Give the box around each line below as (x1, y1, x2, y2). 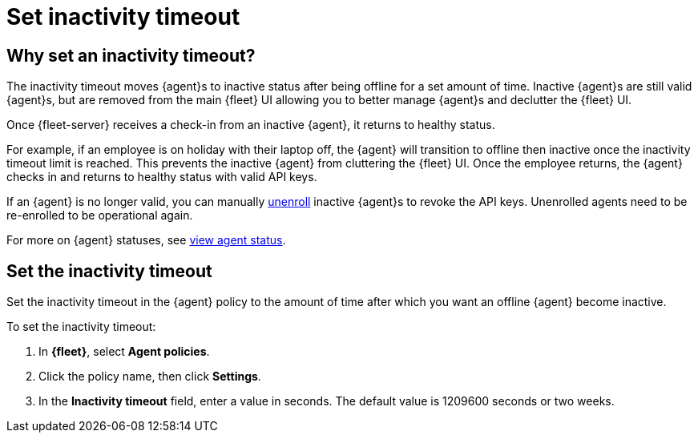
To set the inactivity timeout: (6, 320, 156, 334)
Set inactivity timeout (6, 3, 240, 30)
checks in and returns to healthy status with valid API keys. (6, 170, 317, 184)
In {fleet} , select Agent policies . (38, 344, 210, 359)
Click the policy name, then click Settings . (38, 369, 261, 384)
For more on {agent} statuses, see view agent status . (6, 233, 286, 248)
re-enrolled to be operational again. (6, 208, 193, 223)
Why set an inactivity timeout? (6, 45, 256, 66)
